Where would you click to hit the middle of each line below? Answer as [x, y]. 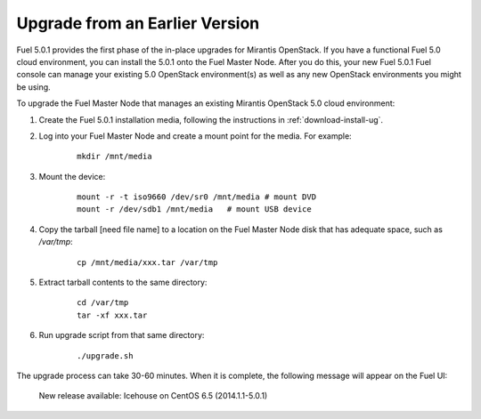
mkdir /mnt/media [114, 157]
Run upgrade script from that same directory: [122, 335]
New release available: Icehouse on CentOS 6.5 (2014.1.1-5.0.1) [153, 396]
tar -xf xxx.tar [112, 315]
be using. [33, 87]
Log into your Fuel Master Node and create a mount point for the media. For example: [195, 136]
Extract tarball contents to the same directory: [123, 282]
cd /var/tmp [103, 303]
